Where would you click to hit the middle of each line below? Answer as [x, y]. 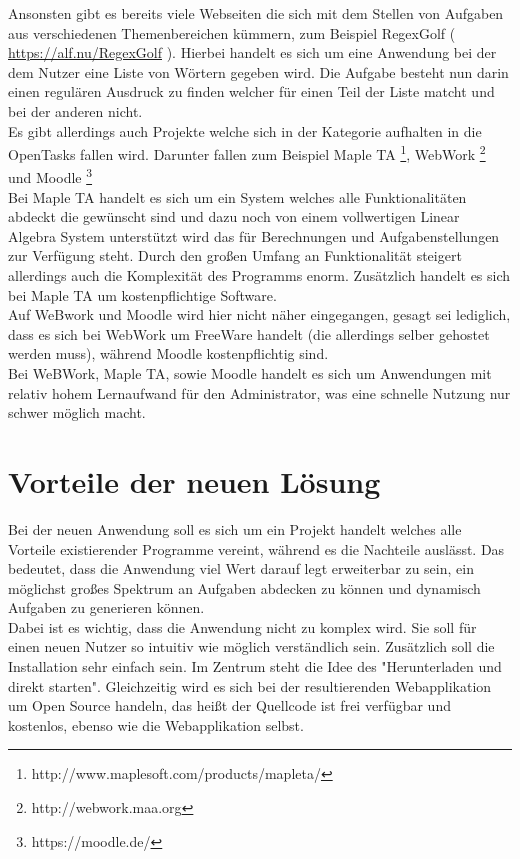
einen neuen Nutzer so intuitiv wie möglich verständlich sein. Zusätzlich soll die [251, 646]
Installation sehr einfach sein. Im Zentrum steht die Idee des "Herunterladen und [255, 666]
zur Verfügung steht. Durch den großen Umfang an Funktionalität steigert [235, 255]
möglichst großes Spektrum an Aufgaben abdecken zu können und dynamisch [244, 587]
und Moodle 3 [50, 176]
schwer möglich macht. [77, 412]
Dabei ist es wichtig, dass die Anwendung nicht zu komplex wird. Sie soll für [242, 626]
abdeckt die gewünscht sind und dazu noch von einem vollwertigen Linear [234, 216]
